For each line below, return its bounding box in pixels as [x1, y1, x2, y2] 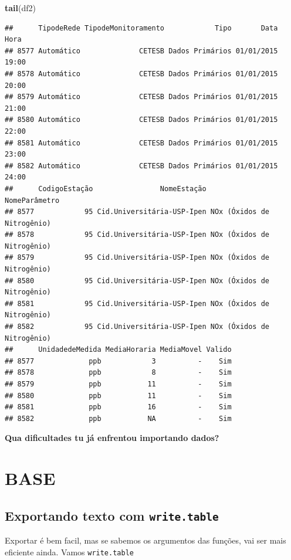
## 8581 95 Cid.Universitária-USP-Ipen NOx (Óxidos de [5, 299, 270, 308]
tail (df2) [5, 2, 36, 13]
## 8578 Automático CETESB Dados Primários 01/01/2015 [5, 69, 278, 78]
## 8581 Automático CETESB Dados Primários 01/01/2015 [5, 138, 278, 147]
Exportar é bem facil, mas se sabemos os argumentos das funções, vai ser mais [5, 534, 286, 547]
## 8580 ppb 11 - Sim [5, 391, 232, 400]
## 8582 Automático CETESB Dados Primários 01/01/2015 [5, 161, 278, 170]
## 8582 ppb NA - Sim [5, 414, 232, 423]
